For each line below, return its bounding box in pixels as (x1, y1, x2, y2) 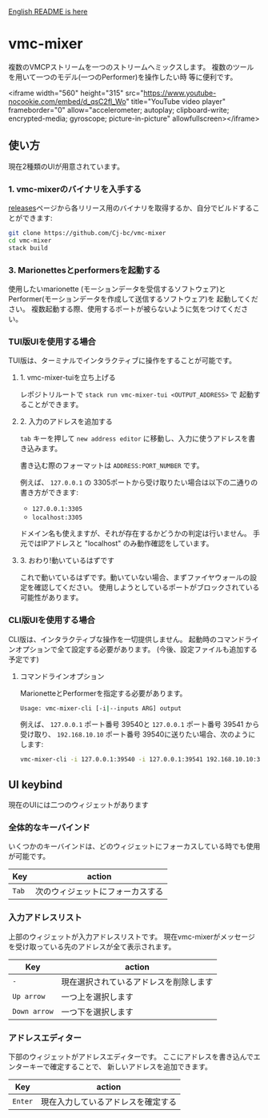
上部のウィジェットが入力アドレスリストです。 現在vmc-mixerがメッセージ (8, 932, 256, 941)
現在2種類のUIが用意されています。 (8, 162, 124, 171)
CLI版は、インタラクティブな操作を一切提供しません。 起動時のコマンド (8, 634, 246, 644)
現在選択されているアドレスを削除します (61, 976, 214, 987)
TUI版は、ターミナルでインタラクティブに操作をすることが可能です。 (8, 356, 236, 365)
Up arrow (12, 992, 46, 1000)
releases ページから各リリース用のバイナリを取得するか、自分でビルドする (8, 203, 254, 213)
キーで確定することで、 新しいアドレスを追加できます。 (29, 1062, 212, 1072)
